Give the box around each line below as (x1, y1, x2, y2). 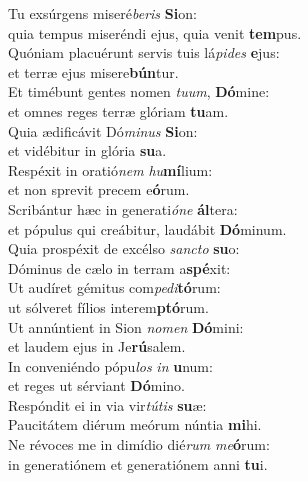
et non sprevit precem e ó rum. (8, 179, 190, 200)
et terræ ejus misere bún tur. (8, 61, 179, 82)
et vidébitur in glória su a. (8, 140, 167, 161)
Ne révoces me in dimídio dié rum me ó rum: (8, 434, 270, 455)
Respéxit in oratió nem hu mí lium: (8, 159, 213, 180)
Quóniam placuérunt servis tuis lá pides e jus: (8, 42, 280, 63)
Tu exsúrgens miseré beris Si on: (8, 3, 197, 23)
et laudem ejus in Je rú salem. (8, 336, 186, 357)
